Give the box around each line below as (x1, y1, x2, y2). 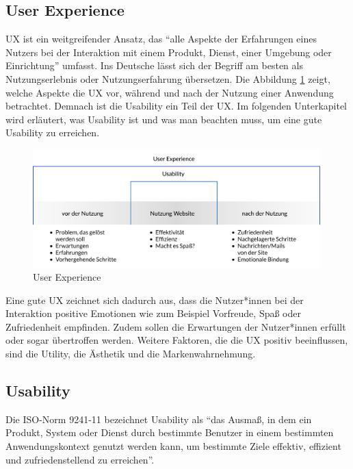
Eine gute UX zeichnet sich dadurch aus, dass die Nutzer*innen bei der (5, 292, 304, 307)
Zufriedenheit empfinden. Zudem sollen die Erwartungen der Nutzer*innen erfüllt (5, 319, 346, 333)
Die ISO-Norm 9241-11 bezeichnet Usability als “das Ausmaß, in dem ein (5, 411, 312, 426)
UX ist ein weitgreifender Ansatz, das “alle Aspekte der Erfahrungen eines (5, 31, 317, 46)
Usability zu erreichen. (5, 125, 100, 140)
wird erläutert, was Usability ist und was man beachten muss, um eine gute (5, 112, 322, 126)
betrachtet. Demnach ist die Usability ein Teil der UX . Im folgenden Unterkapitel (5, 99, 348, 113)
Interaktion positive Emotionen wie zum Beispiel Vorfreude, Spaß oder (5, 306, 301, 320)
